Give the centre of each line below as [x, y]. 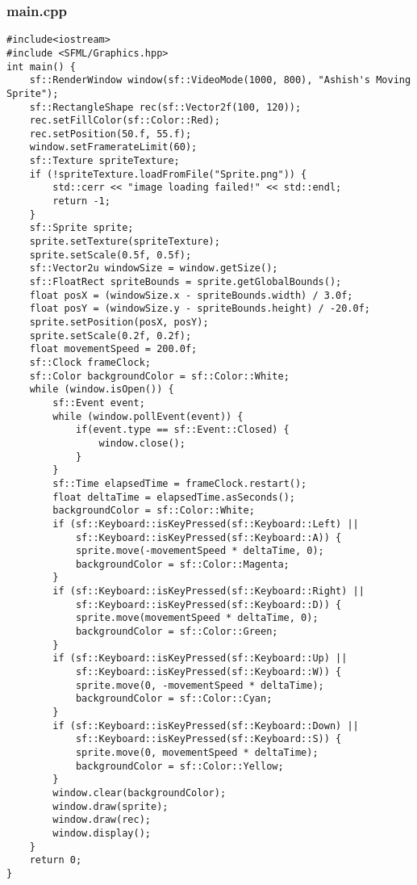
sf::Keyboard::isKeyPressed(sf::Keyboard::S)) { [208, 739]
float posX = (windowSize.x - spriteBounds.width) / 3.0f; [191, 295]
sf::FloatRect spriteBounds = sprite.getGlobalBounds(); [186, 282]
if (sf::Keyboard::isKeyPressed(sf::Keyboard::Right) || [208, 591]
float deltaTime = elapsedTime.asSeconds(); [174, 497]
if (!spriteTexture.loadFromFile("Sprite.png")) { [168, 174]
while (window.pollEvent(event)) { [148, 416]
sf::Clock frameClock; [90, 362]
